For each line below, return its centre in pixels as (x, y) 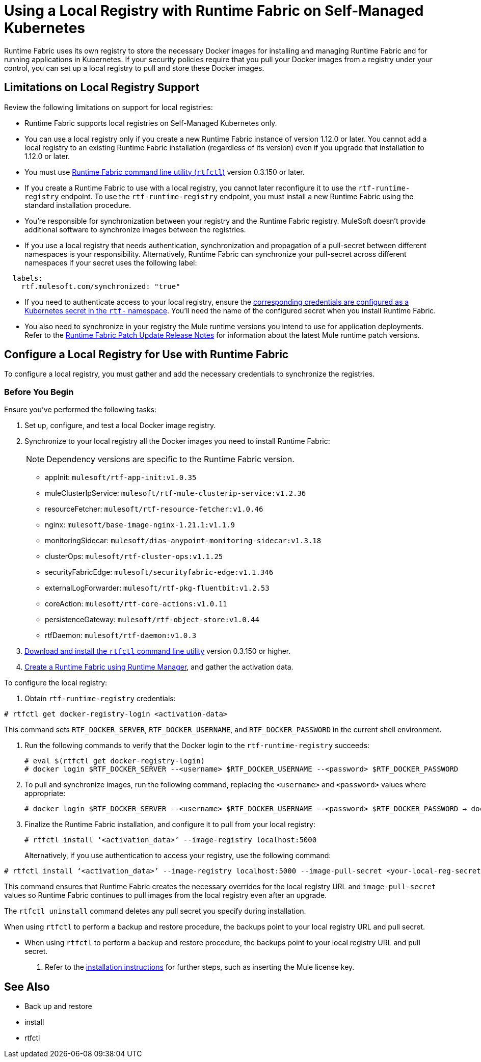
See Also (27, 987)
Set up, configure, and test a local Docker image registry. (120, 426)
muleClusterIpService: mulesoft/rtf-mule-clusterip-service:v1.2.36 (176, 493)
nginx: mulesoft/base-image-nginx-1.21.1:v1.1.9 (140, 525)
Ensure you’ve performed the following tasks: (81, 410)
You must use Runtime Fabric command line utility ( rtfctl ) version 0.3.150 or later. (165, 172)
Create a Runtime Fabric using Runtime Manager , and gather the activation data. (159, 667)
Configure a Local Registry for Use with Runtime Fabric (146, 355)
